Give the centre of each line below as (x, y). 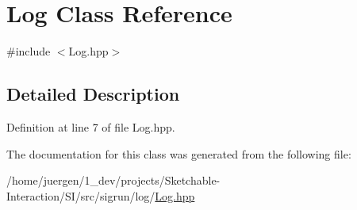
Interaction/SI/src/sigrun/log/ (81, 195)
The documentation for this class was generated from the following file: (179, 153)
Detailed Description (93, 94)
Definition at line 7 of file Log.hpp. (91, 126)
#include (29, 51)
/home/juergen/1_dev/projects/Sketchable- (113, 180)
